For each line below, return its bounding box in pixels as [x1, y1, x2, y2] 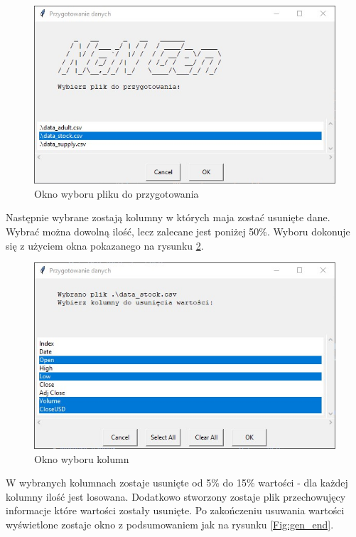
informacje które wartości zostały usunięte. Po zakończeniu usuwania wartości [6, 503, 345, 518]
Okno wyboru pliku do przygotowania [34, 186, 199, 201]
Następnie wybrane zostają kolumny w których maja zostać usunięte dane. [6, 210, 330, 225]
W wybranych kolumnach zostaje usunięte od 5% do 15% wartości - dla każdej [6, 475, 348, 490]
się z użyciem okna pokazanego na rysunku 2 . [6, 238, 204, 252]
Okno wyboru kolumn [34, 451, 129, 466]
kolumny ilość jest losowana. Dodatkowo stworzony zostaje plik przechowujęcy [6, 489, 346, 504]
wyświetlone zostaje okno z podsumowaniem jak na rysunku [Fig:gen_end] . [6, 516, 334, 531]
